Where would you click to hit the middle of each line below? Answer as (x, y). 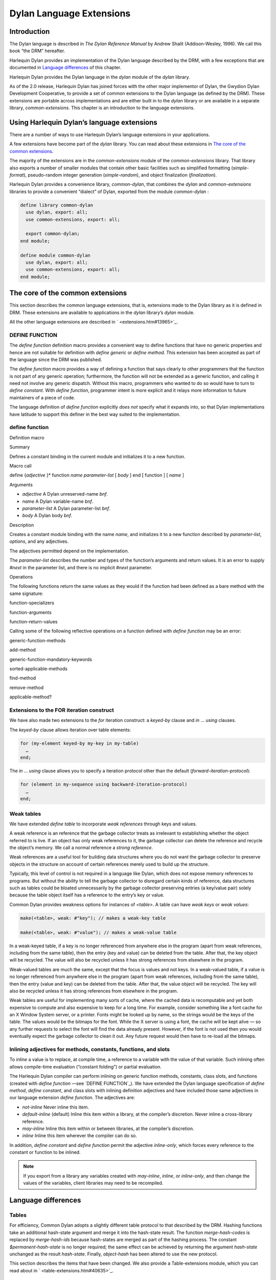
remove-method (27, 687)
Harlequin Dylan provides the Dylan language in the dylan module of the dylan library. (100, 77)
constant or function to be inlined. (45, 1153)
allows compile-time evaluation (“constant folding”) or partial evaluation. (86, 1066)
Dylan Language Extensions (70, 13)
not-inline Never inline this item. (56, 1107)
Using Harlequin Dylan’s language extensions (84, 122)
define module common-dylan (55, 255)
